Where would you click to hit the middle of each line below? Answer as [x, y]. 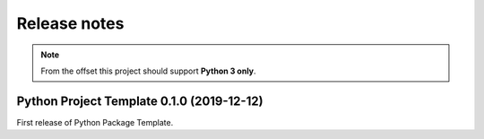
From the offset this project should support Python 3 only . [148, 71]
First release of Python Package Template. [95, 122]
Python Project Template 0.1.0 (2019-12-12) [140, 101]
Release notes [70, 23]
